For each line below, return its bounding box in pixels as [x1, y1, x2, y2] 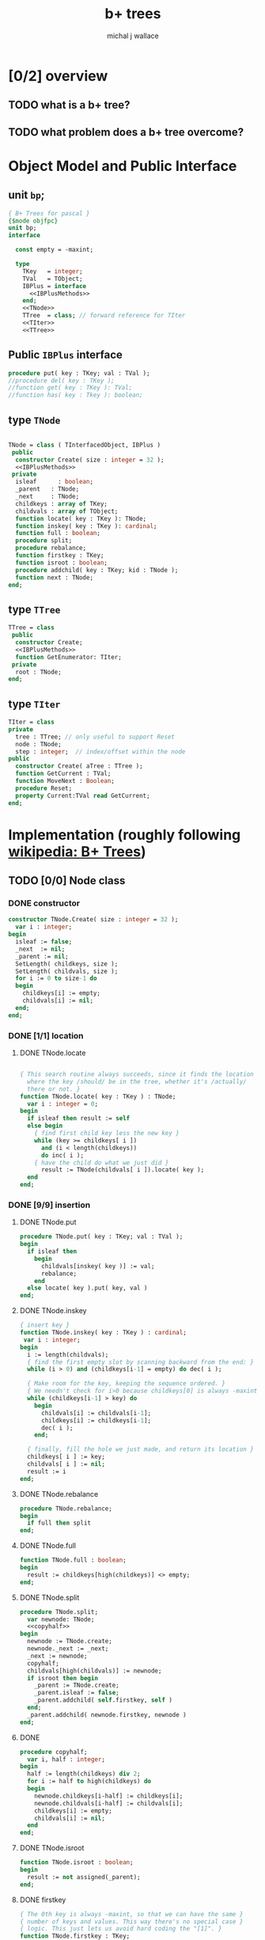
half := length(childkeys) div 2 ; [27, 1770, 141, 1778]
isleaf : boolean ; [15, 478, 93, 486]
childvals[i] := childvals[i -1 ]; [40, 1409, 152, 1417]
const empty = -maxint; [15, 246, 93, 254]
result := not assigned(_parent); [27, 1873, 141, 1881]
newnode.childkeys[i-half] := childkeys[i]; [34, 1792, 184, 1800]
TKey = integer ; [22, 267, 83, 275]
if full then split [27, 1519, 91, 1528]
